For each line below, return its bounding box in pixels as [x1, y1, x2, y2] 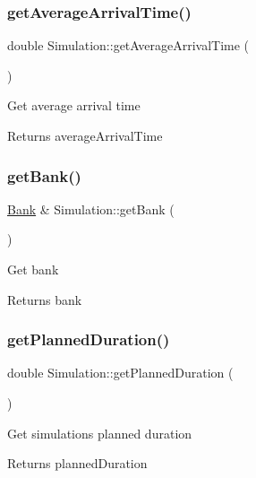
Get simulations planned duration [7, 423, 192, 442]
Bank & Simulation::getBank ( [7, 199, 175, 218]
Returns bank [7, 290, 82, 309]
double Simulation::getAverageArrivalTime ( [7, 36, 250, 55]
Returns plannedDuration [7, 454, 148, 473]
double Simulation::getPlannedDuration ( [7, 363, 234, 382]
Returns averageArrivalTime [7, 126, 163, 144]
